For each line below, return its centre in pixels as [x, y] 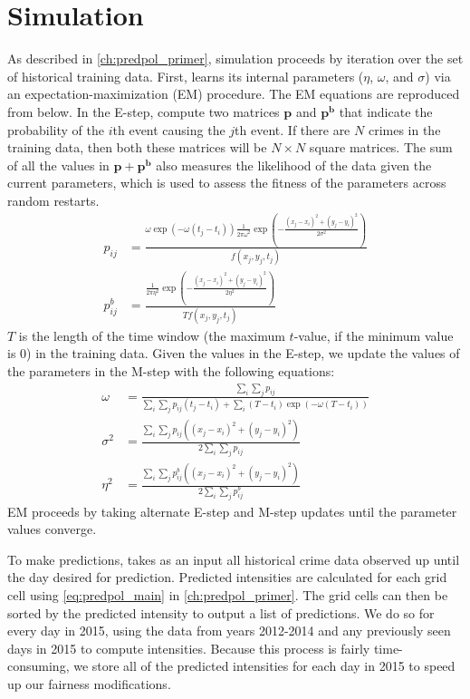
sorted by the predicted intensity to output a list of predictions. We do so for [221, 612]
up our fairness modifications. [89, 683]
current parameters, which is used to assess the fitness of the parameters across [227, 183]
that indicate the [386, 111]
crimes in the [404, 129]
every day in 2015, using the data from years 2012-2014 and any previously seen [229, 631]
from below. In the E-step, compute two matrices [144, 111]
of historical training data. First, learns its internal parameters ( [186, 76]
